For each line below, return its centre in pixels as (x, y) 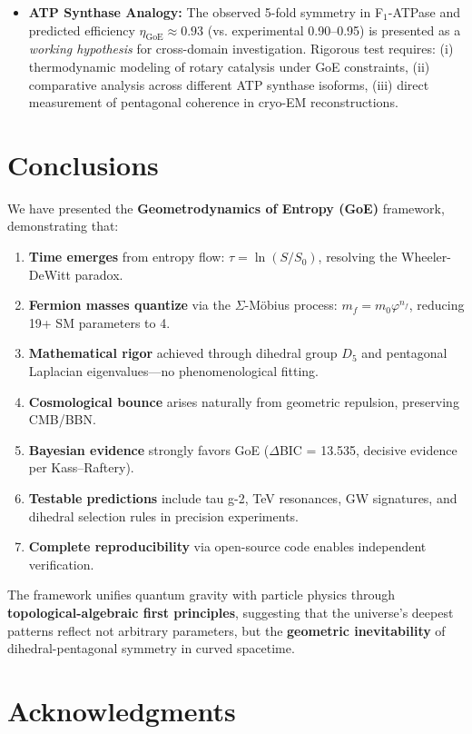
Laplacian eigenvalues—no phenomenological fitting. (173, 371)
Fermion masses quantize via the (129, 305)
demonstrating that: (63, 226)
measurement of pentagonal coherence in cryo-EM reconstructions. (213, 102)
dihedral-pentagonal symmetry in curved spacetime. (151, 648)
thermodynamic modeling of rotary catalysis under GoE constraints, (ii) (229, 66)
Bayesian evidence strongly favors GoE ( (149, 449)
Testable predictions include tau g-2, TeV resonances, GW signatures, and (243, 498)
